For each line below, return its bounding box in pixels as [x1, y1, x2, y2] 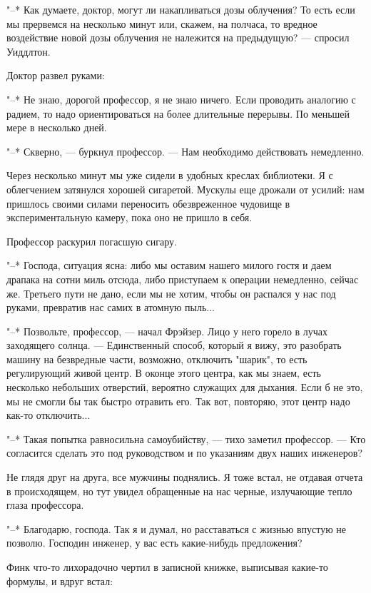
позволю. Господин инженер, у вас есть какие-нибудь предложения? [6, 535, 303, 550]
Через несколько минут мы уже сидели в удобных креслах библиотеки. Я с [6, 168, 333, 183]
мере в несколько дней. [6, 120, 107, 135]
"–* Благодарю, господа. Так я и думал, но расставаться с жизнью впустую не [6, 521, 346, 536]
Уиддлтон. [6, 44, 51, 59]
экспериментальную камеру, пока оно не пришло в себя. [6, 210, 253, 225]
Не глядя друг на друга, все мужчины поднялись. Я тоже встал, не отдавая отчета [6, 470, 363, 485]
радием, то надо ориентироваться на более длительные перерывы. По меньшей [6, 106, 350, 121]
